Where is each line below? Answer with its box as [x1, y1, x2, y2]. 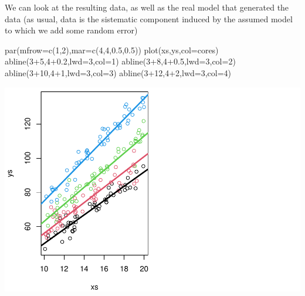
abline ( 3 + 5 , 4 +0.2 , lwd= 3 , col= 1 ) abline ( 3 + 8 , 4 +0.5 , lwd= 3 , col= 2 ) [5, 55, 236, 67]
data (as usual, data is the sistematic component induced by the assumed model [5, 12, 293, 25]
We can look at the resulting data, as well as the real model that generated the [5, 1, 289, 13]
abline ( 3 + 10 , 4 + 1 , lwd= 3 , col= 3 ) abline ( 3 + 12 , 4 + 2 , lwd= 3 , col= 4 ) [5, 66, 232, 79]
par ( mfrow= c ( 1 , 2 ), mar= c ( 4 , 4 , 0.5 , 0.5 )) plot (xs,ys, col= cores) [5, 43, 219, 56]
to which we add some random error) [5, 24, 138, 36]
